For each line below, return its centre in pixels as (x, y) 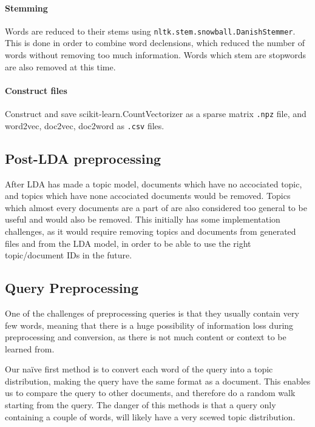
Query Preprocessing (72, 288)
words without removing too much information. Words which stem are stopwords (156, 55)
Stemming (26, 8)
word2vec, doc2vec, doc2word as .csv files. (85, 125)
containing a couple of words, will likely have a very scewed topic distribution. (150, 416)
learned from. (30, 348)
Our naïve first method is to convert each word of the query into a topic (139, 369)
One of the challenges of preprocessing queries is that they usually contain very (152, 313)
